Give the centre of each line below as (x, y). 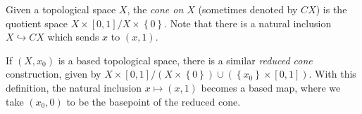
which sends (73, 37)
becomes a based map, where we (271, 87)
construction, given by (54, 74)
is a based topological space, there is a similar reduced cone (185, 60)
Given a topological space (61, 9)
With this (336, 74)
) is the (331, 9)
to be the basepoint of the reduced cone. (154, 101)
